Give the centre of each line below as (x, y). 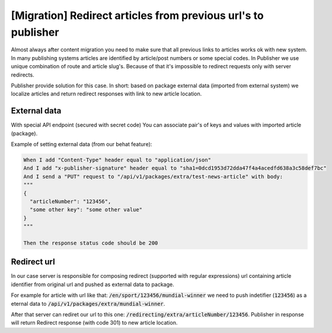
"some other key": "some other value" (86, 210)
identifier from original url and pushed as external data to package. (92, 284)
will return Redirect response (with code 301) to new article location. (94, 323)
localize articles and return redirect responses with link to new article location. (106, 94)
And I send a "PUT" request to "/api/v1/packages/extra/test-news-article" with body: (153, 176)
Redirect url (33, 262)
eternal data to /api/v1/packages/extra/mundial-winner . (88, 303)
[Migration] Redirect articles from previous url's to (137, 15)
